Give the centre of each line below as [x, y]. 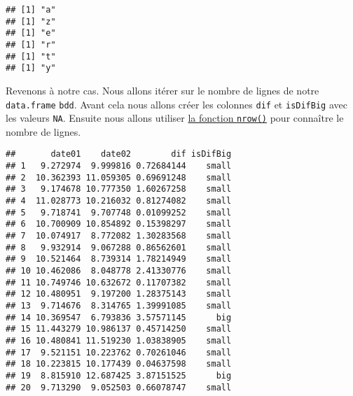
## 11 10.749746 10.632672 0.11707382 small [119, 282]
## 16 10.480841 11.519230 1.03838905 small [119, 340]
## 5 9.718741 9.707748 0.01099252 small [119, 212]
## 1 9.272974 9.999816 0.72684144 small [119, 166]
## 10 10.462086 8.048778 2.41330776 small [119, 271]
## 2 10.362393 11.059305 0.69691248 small [119, 177]
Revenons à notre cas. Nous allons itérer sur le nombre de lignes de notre [162, 90]
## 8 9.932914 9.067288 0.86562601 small [119, 247]
